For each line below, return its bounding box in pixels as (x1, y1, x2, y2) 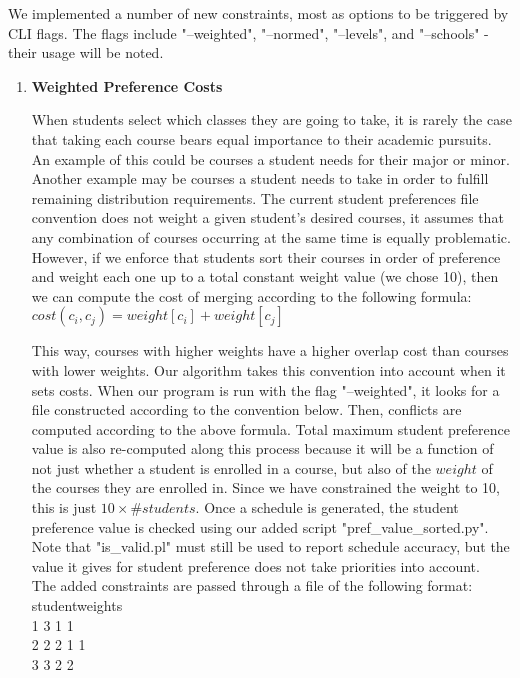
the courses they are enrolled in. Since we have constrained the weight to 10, (31, 477, 500, 498)
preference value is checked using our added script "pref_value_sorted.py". (31, 516, 489, 537)
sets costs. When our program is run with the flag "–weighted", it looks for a (31, 379, 500, 400)
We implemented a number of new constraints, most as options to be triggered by (8, 3, 509, 23)
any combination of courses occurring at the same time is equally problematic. (31, 226, 511, 247)
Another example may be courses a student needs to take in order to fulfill (31, 168, 489, 189)
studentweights (31, 595, 123, 616)
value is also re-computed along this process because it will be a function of (31, 438, 494, 459)
